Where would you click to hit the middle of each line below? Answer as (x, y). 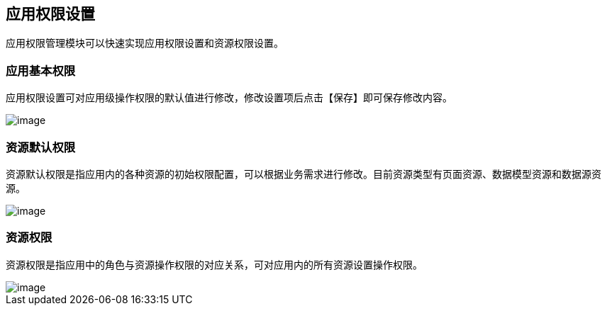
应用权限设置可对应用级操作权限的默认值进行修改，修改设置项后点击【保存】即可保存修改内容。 (229, 98)
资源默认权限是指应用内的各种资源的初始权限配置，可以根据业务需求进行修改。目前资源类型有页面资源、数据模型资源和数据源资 (303, 174)
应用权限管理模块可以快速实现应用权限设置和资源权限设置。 (145, 43)
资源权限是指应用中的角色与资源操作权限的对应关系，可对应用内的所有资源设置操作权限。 (214, 264)
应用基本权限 (41, 70)
